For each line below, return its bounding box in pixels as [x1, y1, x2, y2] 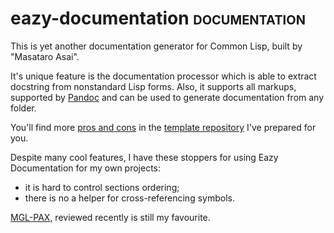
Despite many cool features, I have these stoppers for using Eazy [10, 151, 279, 163]
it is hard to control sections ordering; [24, 181, 180, 193]
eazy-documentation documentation [10, 7, 306, 30]
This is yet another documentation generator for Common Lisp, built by [10, 40, 303, 52]
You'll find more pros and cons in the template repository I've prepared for [10, 121, 317, 133]
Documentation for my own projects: [10, 162, 162, 174]
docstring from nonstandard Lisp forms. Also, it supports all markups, [10, 80, 297, 92]
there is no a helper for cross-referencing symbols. [24, 192, 235, 204]
